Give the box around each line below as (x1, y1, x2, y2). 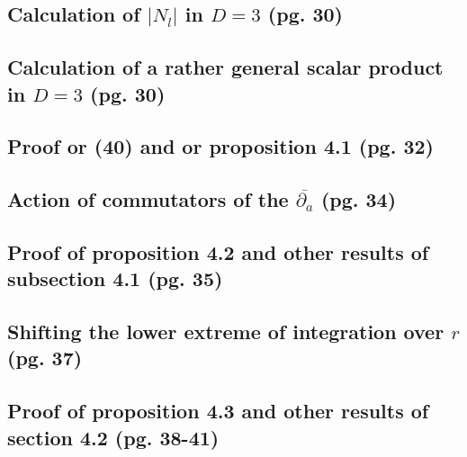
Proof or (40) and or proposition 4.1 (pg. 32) (7, 132, 434, 160)
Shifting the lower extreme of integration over (7, 318, 445, 345)
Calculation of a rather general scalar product (7, 53, 444, 81)
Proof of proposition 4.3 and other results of (7, 397, 429, 425)
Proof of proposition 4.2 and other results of (7, 237, 429, 265)
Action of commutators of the (7, 185, 289, 213)
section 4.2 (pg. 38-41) (7, 423, 220, 451)
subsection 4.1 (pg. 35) (7, 264, 223, 292)
